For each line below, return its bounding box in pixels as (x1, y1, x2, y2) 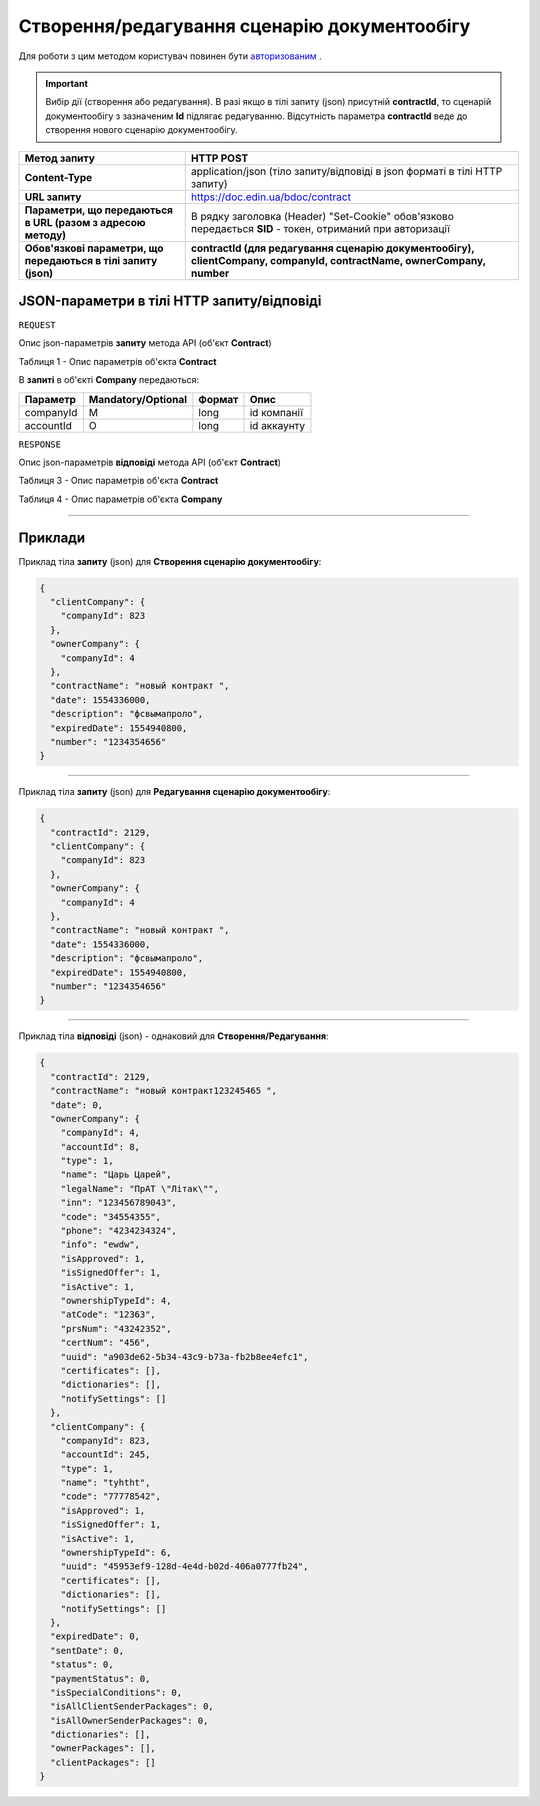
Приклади (18, 529, 86, 546)
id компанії (249, 405, 304, 419)
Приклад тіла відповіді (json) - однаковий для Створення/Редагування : (18, 1030, 329, 1042)
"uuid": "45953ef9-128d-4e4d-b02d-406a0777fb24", (60, 1561, 309, 1572)
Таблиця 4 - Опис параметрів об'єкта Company (18, 493, 223, 505)
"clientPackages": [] (50, 1756, 157, 1768)
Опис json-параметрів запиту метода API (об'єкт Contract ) (18, 337, 272, 349)
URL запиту (24, 190, 82, 204)
